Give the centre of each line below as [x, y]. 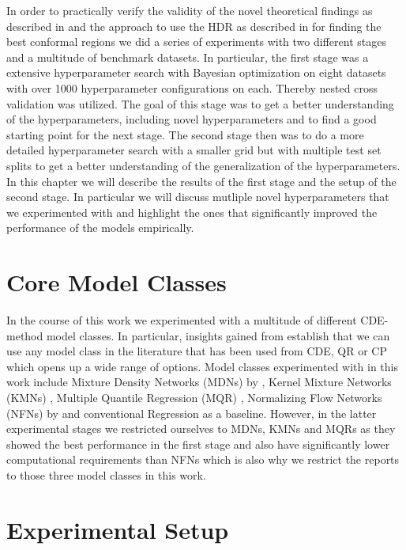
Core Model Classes [117, 282]
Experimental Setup [118, 529]
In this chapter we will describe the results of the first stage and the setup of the [201, 181]
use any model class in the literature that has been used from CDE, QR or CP [197, 351]
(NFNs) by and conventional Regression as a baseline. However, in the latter [192, 413]
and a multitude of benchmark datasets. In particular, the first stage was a [188, 57]
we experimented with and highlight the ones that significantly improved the [192, 212]
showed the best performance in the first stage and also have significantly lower [198, 444]
